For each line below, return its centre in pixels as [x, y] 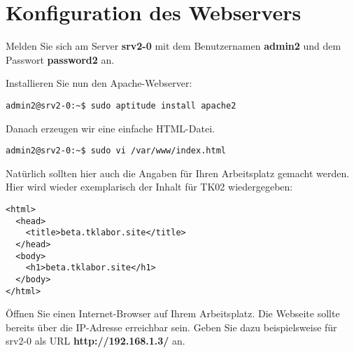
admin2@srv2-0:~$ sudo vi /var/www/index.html [116, 151]
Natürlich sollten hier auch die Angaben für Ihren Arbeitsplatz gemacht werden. [178, 173]
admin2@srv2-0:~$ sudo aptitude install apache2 [121, 105]
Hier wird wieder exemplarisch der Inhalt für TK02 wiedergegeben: [149, 187]
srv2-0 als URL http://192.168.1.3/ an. [95, 341]
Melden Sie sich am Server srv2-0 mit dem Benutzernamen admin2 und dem [174, 46]
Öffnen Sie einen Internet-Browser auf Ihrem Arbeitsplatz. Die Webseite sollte [173, 313]
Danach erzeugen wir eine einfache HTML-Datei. [110, 128]
